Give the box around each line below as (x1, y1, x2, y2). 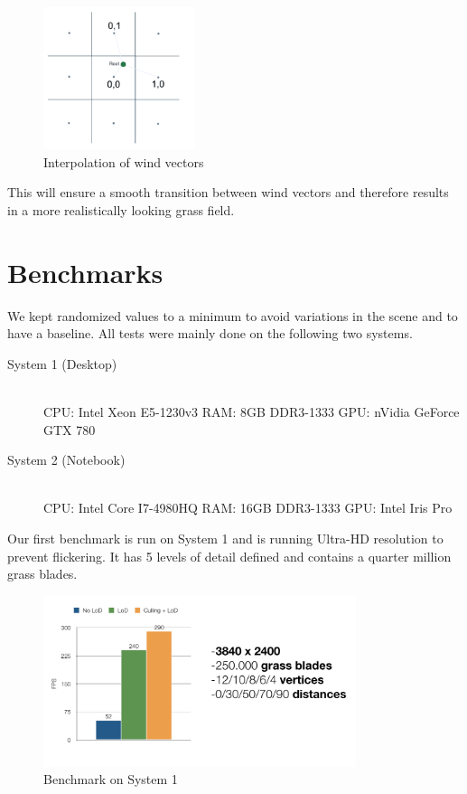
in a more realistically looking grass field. (7, 200, 235, 219)
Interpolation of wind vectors (43, 152, 204, 171)
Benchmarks (7, 253, 163, 290)
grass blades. (7, 564, 78, 583)
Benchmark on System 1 (43, 770, 178, 789)
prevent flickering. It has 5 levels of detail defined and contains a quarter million (7, 546, 452, 565)
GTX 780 (43, 420, 96, 439)
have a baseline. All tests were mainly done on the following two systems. (7, 324, 413, 343)
